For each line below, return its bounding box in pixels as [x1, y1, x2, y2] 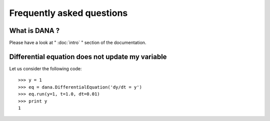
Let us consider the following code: [9, 65, 82, 72]
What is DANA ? [9, 26, 60, 35]
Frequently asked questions [9, 7, 128, 18]
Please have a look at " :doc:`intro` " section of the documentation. [9, 40, 146, 46]
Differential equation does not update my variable [9, 52, 167, 61]
